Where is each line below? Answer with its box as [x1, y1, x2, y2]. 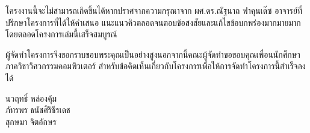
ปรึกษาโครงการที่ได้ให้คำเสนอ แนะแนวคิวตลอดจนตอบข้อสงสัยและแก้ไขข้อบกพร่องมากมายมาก [5, 16, 301, 28]
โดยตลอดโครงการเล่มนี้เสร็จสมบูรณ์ [5, 28, 117, 40]
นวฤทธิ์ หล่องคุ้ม [5, 91, 57, 104]
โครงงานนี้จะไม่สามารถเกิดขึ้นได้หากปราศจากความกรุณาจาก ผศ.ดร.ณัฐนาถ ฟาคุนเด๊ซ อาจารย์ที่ [5, 4, 303, 16]
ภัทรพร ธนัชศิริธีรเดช [5, 104, 70, 116]
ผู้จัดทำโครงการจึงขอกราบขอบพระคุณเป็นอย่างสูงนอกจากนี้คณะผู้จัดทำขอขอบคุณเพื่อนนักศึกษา [5, 48, 300, 60]
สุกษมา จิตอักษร [5, 115, 57, 128]
